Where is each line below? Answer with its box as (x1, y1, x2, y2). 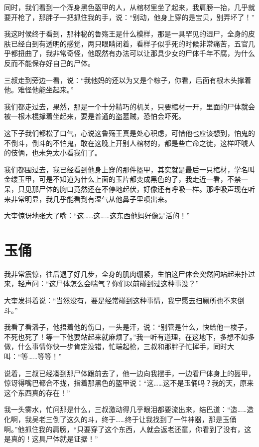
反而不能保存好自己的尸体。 (4, 57, 95, 68)
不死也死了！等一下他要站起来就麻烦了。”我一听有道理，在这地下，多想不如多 (4, 331, 255, 342)
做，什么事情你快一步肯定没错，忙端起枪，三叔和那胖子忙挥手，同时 (4, 341, 227, 352)
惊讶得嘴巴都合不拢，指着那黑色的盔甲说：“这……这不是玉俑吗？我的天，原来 (4, 378, 254, 388)
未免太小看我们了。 (38, 147, 102, 158)
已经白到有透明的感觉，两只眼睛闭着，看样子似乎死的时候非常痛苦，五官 (10, 38, 248, 48)
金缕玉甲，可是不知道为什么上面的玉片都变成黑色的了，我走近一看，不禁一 (4, 174, 248, 184)
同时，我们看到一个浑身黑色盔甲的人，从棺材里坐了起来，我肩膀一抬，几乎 (4, 2, 248, 12)
